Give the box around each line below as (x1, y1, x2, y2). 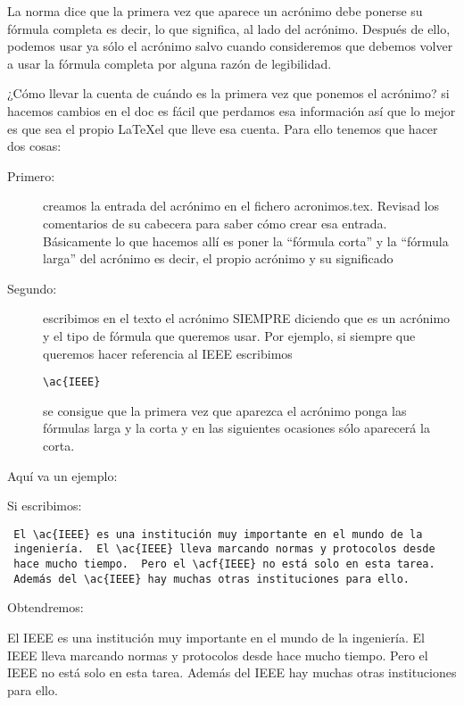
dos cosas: (7, 137, 62, 155)
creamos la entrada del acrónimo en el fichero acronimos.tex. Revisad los (43, 196, 439, 215)
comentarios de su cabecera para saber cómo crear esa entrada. (43, 213, 387, 232)
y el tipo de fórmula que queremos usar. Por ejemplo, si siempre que (43, 326, 416, 344)
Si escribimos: (7, 496, 82, 515)
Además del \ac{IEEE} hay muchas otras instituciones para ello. (13, 572, 410, 585)
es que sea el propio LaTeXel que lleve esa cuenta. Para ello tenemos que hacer (7, 119, 438, 137)
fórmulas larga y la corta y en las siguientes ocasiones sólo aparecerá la (43, 419, 430, 437)
